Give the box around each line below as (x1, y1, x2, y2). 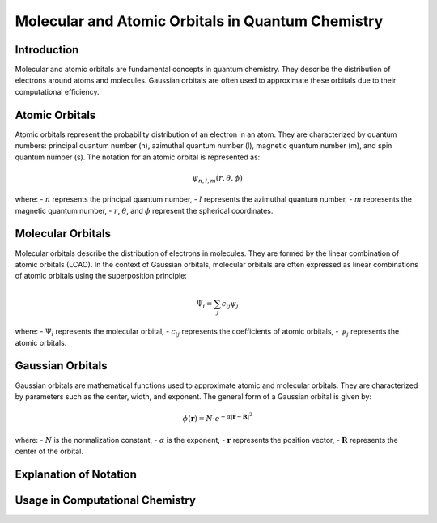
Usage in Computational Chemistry (15, 494, 196, 508)
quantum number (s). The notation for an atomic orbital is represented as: (15, 152, 261, 162)
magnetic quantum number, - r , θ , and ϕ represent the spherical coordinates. (15, 206, 274, 215)
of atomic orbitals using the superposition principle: (15, 271, 188, 281)
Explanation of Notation (15, 468, 138, 482)
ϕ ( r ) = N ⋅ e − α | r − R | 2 (182, 411, 252, 423)
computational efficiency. (15, 87, 100, 96)
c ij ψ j (221, 299, 239, 310)
